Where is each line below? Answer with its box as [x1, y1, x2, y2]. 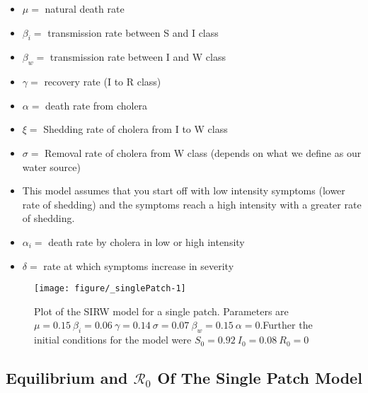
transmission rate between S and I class [47, 25, 219, 40]
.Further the [260, 317, 313, 332]
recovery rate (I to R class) [44, 74, 161, 89]
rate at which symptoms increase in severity [43, 258, 234, 273]
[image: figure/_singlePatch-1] [34, 283, 186, 294]
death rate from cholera [45, 98, 148, 112]
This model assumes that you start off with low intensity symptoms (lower [22, 183, 345, 198]
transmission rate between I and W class [50, 49, 226, 64]
